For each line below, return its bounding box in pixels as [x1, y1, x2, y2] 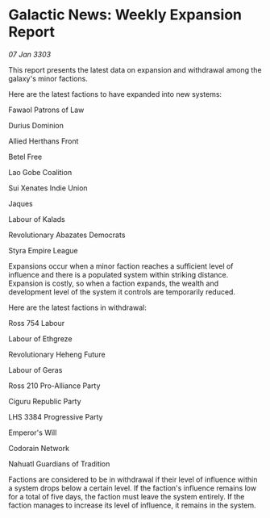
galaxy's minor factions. [8, 73, 89, 83]
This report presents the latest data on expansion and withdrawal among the [8, 65, 262, 74]
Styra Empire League [8, 245, 78, 255]
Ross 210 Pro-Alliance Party [8, 381, 101, 391]
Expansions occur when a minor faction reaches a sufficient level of [8, 261, 234, 271]
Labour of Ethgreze [8, 333, 73, 344]
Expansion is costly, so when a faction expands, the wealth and [8, 278, 219, 288]
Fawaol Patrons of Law [8, 105, 85, 115]
